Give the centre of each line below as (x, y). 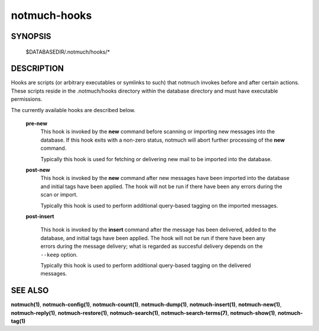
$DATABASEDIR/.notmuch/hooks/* (68, 52)
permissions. (27, 99)
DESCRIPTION (38, 69)
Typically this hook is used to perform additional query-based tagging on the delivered (146, 265)
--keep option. (59, 254)
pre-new (36, 123)
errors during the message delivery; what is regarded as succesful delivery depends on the (152, 246)
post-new (38, 170)
